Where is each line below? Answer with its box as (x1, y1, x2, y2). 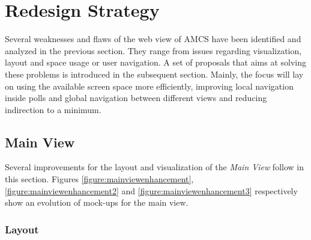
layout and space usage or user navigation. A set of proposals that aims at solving (5, 56, 306, 69)
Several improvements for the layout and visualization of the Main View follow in (5, 161, 304, 173)
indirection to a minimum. (5, 103, 101, 115)
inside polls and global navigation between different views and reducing (5, 91, 267, 104)
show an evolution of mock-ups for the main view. (5, 196, 189, 209)
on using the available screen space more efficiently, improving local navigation (5, 79, 294, 92)
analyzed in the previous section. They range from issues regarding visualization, (5, 44, 302, 57)
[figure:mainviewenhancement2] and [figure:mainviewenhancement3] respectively (5, 184, 298, 197)
